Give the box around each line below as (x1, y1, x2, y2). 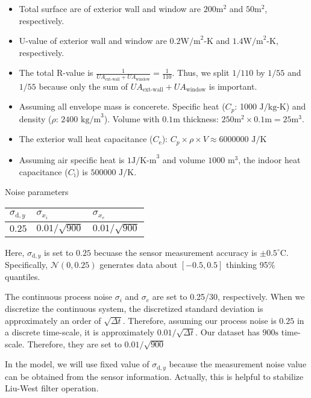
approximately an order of (5, 314, 101, 326)
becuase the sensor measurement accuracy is (93, 246, 257, 258)
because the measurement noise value (169, 358, 307, 370)
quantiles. (5, 270, 40, 282)
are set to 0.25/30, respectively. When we (152, 290, 305, 303)
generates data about (99, 258, 178, 271)
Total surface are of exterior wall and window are (19, 2, 201, 14)
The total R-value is (19, 66, 93, 79)
